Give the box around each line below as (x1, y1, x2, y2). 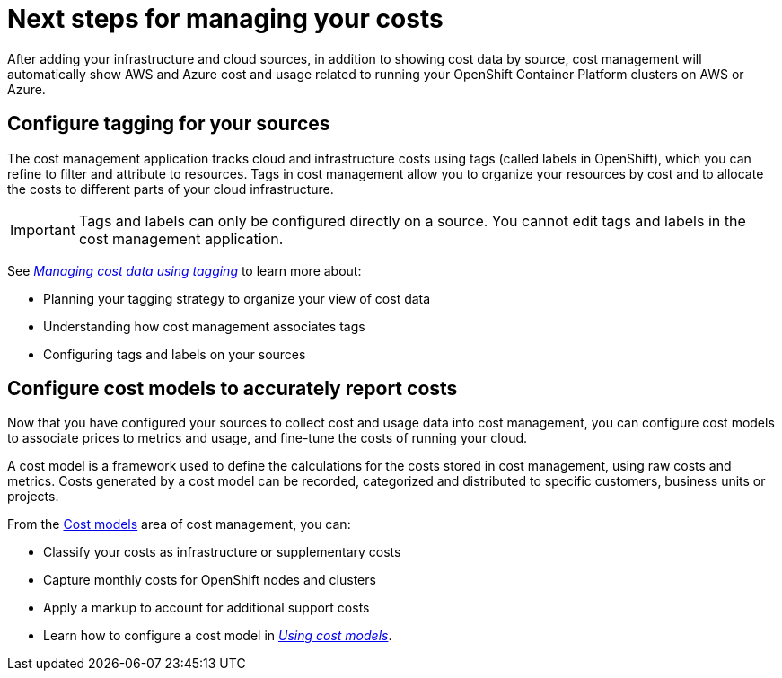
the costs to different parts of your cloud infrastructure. (7, 181, 334, 197)
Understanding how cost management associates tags (43, 318, 365, 334)
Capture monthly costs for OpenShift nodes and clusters (43, 572, 376, 588)
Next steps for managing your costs (7, 4, 444, 34)
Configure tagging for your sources (7, 112, 330, 136)
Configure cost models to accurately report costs (7, 377, 458, 401)
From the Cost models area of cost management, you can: (7, 516, 351, 533)
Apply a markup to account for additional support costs (43, 600, 370, 616)
